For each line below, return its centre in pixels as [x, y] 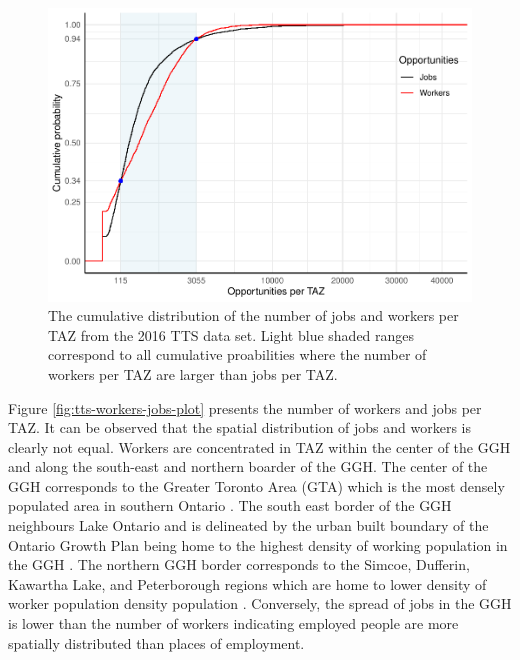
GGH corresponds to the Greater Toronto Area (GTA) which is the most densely [256, 485]
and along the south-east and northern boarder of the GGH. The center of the [248, 466]
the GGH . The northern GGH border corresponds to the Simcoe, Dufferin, [239, 564]
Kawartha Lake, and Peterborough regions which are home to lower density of [247, 583]
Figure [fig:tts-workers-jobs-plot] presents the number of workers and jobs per [245, 407]
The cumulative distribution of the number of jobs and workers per [253, 315]
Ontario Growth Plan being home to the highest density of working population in [258, 544]
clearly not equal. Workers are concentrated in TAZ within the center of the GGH [259, 446]
